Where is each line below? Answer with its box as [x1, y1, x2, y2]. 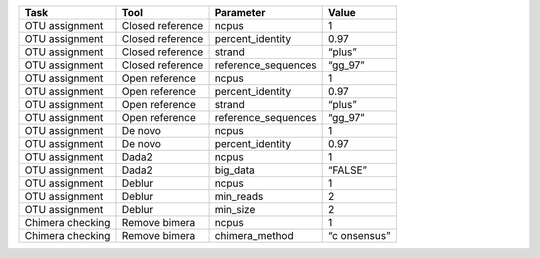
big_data [214, 163, 255, 177]
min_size [214, 203, 256, 216]
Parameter [214, 6, 266, 19]
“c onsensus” [328, 229, 391, 242]
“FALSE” [328, 163, 368, 177]
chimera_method [214, 229, 294, 242]
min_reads [214, 190, 264, 203]
